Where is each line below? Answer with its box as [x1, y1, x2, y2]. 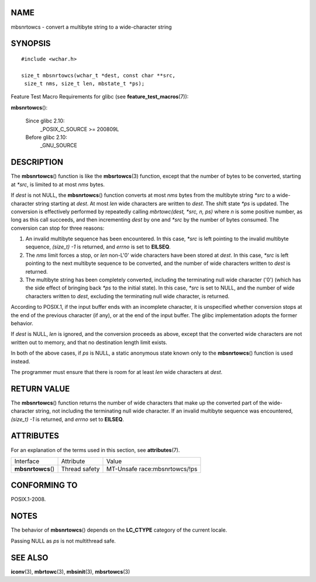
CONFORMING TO [11, 481, 78, 491]
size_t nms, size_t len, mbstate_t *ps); [24, 80, 145, 87]
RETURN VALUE [11, 384, 70, 394]
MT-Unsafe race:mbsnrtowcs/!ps [106, 465, 198, 473]
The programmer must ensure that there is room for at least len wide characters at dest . [11, 368, 222, 375]
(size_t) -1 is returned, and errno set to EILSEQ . [11, 416, 124, 423]
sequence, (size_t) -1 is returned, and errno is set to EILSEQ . [25, 243, 171, 250]
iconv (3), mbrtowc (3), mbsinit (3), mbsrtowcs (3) [11, 568, 130, 575]
